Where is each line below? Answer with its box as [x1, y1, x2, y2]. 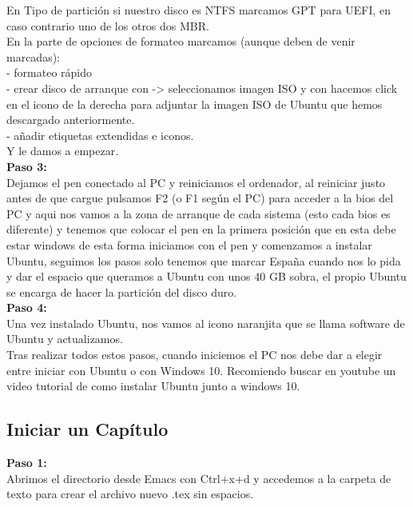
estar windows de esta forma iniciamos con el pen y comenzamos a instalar [6, 236, 372, 253]
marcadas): [6, 48, 61, 65]
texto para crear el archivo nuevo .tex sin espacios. [6, 485, 254, 502]
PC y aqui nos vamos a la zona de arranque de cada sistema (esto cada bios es [6, 205, 391, 222]
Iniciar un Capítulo [6, 417, 169, 441]
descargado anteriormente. [6, 111, 135, 128]
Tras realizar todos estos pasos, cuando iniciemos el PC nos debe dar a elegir [6, 346, 383, 363]
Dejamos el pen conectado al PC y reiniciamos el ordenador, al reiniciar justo [6, 174, 386, 190]
